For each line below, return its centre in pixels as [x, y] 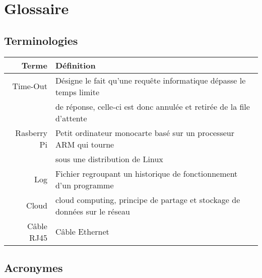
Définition [75, 65]
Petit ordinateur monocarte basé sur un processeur [145, 132]
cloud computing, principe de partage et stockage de [148, 199]
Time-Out [30, 86]
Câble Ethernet [82, 232]
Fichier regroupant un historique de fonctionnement [146, 173]
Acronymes [34, 267]
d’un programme [84, 185]
